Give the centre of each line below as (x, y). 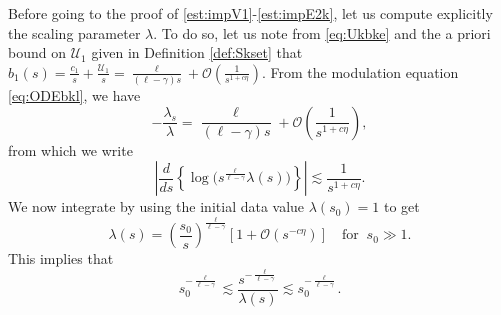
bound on (37, 52)
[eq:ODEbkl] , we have (74, 95)
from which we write (70, 149)
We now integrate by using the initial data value (156, 206)
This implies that (61, 258)
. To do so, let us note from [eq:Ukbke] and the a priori (322, 32)
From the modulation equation (364, 71)
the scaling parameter (74, 32)
